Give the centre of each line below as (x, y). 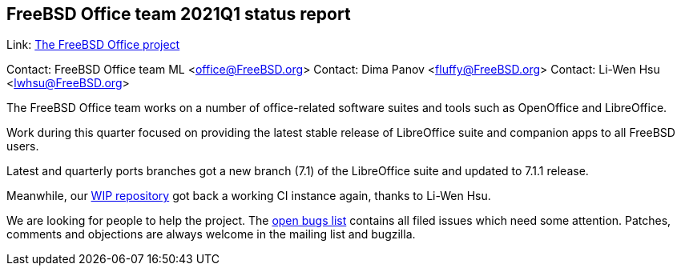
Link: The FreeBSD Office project (93, 45)
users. (23, 146)
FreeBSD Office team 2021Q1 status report (179, 14)
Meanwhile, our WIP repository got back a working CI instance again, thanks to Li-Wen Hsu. (249, 196)
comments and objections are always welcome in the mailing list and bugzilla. (211, 234)
